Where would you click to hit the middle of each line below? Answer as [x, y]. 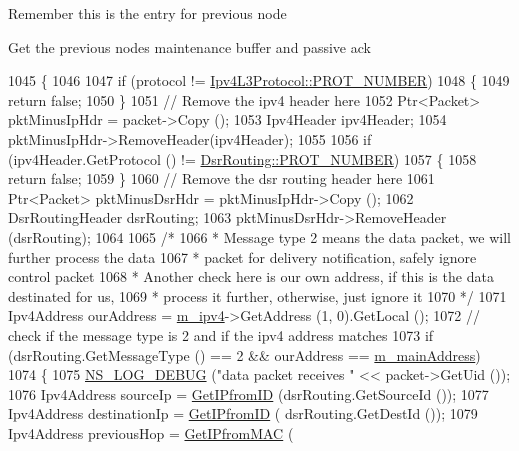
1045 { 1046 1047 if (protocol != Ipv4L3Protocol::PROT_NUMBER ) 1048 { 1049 [259, 80]
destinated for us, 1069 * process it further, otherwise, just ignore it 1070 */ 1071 [257, 295]
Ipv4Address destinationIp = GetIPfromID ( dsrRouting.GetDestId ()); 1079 [243, 413]
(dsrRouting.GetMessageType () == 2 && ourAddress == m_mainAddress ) [244, 354]
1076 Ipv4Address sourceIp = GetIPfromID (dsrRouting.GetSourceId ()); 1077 [248, 393]
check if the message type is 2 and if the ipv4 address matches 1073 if [221, 334]
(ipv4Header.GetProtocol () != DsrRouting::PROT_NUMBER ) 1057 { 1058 [242, 158]
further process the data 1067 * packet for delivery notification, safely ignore [242, 256]
